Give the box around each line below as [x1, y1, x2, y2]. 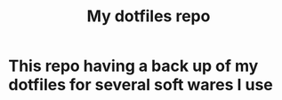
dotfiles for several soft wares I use [8, 75, 273, 95]
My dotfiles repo [86, 6, 211, 27]
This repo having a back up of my [8, 56, 259, 76]
